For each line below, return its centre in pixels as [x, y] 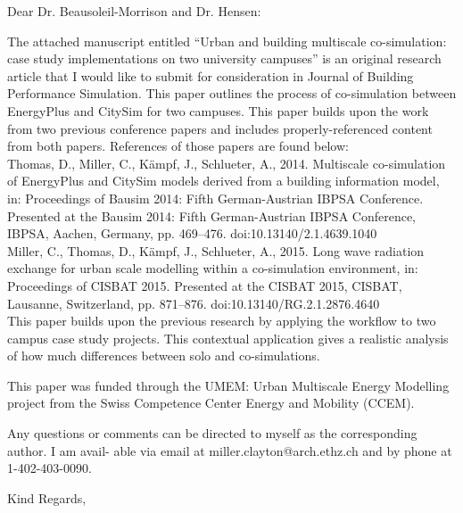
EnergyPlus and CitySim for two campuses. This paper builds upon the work [218, 110]
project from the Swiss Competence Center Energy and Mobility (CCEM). [211, 403]
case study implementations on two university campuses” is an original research [224, 58]
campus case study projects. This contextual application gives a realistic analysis [228, 338]
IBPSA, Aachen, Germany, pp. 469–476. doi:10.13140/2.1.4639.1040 [192, 233]
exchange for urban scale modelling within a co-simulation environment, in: [213, 268]
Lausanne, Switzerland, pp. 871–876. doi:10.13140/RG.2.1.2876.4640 [194, 303]
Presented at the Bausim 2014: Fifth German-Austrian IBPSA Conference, [212, 215]
